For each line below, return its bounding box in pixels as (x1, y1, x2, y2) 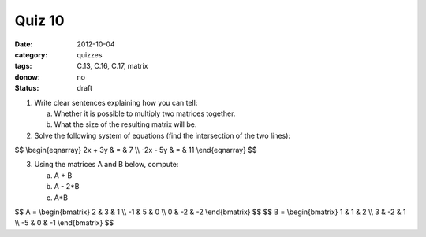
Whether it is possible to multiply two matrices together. (54, 109, 236, 118)
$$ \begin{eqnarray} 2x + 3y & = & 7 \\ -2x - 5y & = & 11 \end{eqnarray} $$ (14, 146, 257, 155)
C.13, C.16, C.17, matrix (77, 61, 149, 71)
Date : (14, 39, 33, 49)
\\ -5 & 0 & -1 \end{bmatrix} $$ (14, 218, 114, 228)
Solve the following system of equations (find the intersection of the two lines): (34, 131, 291, 140)
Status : (14, 83, 39, 93)
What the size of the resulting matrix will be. (54, 120, 197, 129)
